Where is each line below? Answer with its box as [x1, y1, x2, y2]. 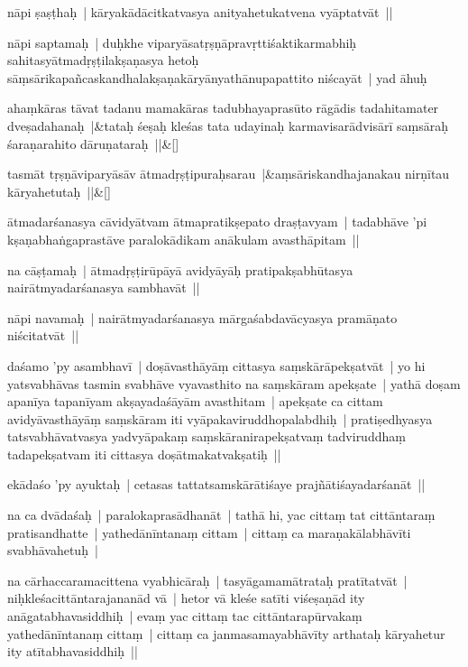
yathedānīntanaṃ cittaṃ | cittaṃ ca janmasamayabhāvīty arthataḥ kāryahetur [7, 624, 445, 643]
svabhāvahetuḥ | [7, 541, 98, 560]
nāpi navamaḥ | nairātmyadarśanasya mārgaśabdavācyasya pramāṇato [7, 308, 398, 327]
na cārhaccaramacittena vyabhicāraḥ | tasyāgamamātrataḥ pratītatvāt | [7, 570, 408, 589]
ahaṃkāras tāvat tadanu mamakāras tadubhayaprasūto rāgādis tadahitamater [7, 98, 439, 117]
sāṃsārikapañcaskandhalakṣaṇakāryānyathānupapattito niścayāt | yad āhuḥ [7, 68, 427, 87]
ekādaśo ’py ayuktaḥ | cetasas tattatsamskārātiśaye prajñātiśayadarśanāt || [7, 475, 426, 494]
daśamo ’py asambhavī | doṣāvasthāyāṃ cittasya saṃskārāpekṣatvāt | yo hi [7, 356, 426, 375]
